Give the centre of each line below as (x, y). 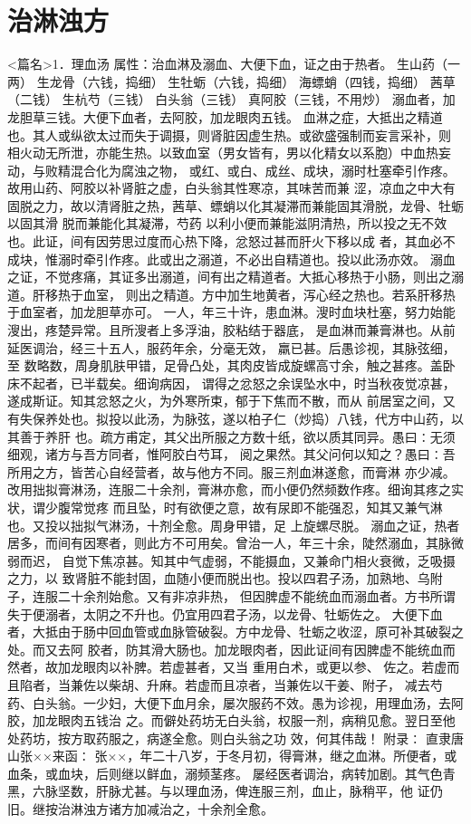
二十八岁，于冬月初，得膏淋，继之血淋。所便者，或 (305, 756)
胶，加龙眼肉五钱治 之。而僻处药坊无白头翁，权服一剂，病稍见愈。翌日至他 (231, 720)
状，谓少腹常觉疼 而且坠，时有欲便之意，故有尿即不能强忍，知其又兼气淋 (225, 507)
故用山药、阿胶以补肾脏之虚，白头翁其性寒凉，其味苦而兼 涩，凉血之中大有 (231, 188)
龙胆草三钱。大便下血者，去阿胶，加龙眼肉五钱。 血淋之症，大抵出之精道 (225, 116)
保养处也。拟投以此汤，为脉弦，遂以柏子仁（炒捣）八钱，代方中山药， (241, 418)
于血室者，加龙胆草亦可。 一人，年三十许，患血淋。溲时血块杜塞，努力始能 (231, 312)
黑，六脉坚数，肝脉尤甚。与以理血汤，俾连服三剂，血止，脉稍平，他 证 (219, 791)
